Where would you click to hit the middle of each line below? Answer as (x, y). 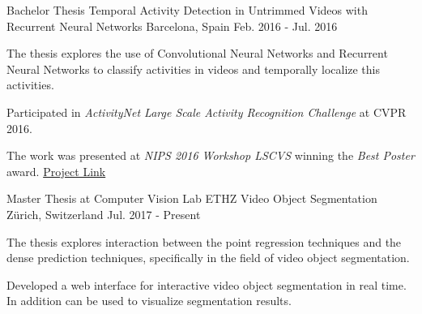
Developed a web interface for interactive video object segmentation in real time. (207, 284)
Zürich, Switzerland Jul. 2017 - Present (104, 214)
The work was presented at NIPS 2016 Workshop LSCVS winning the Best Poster (211, 155)
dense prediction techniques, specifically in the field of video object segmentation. (208, 258)
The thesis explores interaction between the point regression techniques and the (204, 241)
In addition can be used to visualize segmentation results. (149, 301)
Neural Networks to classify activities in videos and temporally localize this (194, 69)
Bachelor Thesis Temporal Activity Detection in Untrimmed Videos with (187, 10)
